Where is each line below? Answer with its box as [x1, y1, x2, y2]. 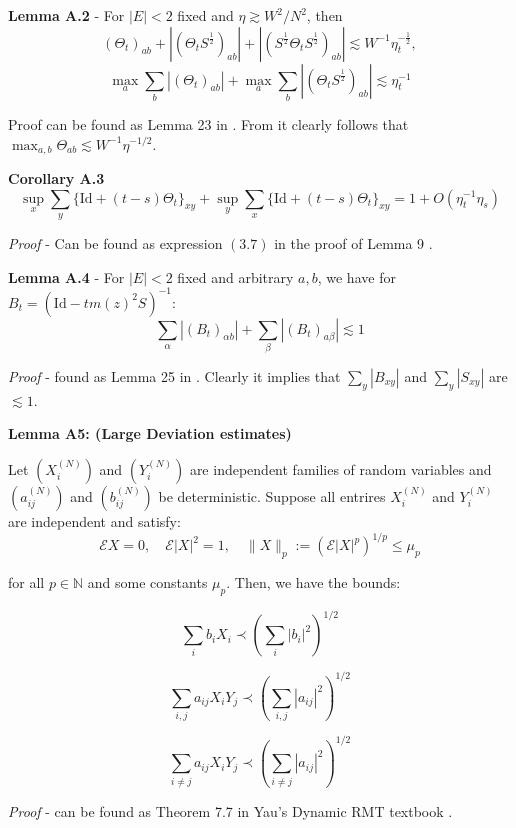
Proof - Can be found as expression [8, 232, 223, 253]
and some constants [87, 571, 208, 592]
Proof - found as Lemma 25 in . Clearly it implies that [8, 365, 341, 386]
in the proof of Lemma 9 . [274, 232, 433, 253]
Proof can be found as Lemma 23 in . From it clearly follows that [8, 113, 409, 134]
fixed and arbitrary [177, 266, 294, 287]
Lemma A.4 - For [8, 266, 125, 287]
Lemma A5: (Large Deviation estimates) [8, 423, 292, 444]
